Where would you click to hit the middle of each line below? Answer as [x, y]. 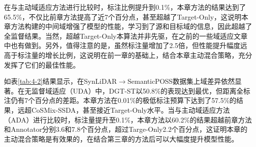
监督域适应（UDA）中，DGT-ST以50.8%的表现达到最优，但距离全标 [141, 90]
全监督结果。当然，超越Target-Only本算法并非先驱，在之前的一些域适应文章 [126, 36]
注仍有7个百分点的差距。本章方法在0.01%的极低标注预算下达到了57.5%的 [120, 100]
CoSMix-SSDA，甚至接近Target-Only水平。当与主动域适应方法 [130, 110]
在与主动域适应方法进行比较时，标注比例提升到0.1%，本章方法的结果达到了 [125, 7]
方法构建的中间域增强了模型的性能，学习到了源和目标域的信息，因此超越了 [131, 26]
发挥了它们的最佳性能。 [42, 64]
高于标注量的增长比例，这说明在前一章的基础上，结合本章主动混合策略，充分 [128, 55]
